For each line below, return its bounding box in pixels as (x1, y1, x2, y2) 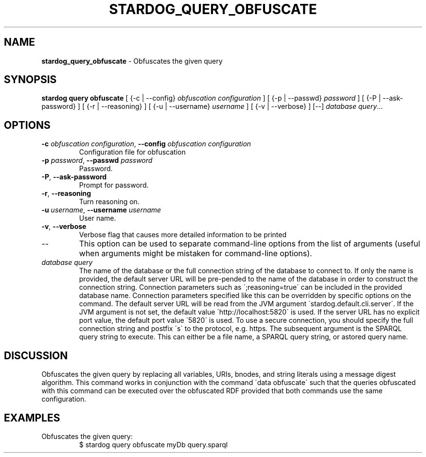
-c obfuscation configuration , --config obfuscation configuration (41, 140, 251, 148)
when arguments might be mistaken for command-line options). (79, 248, 312, 259)
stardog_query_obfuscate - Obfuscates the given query (41, 56, 223, 65)
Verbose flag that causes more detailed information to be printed (79, 230, 286, 239)
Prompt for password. (79, 181, 149, 190)
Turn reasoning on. (79, 197, 140, 206)
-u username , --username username (41, 206, 161, 214)
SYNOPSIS (4, 73, 57, 86)
